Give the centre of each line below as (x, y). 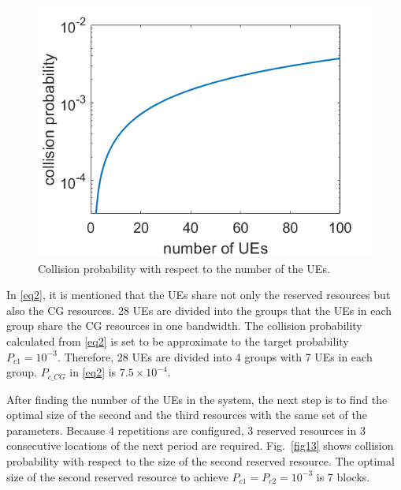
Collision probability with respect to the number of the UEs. (184, 268)
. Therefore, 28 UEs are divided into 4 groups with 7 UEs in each (215, 356)
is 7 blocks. (343, 476)
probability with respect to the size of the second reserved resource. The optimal (200, 460)
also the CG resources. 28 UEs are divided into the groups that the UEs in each (199, 310)
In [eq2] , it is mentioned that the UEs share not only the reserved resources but (199, 295)
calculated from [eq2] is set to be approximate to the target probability (178, 340)
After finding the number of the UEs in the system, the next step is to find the (197, 399)
